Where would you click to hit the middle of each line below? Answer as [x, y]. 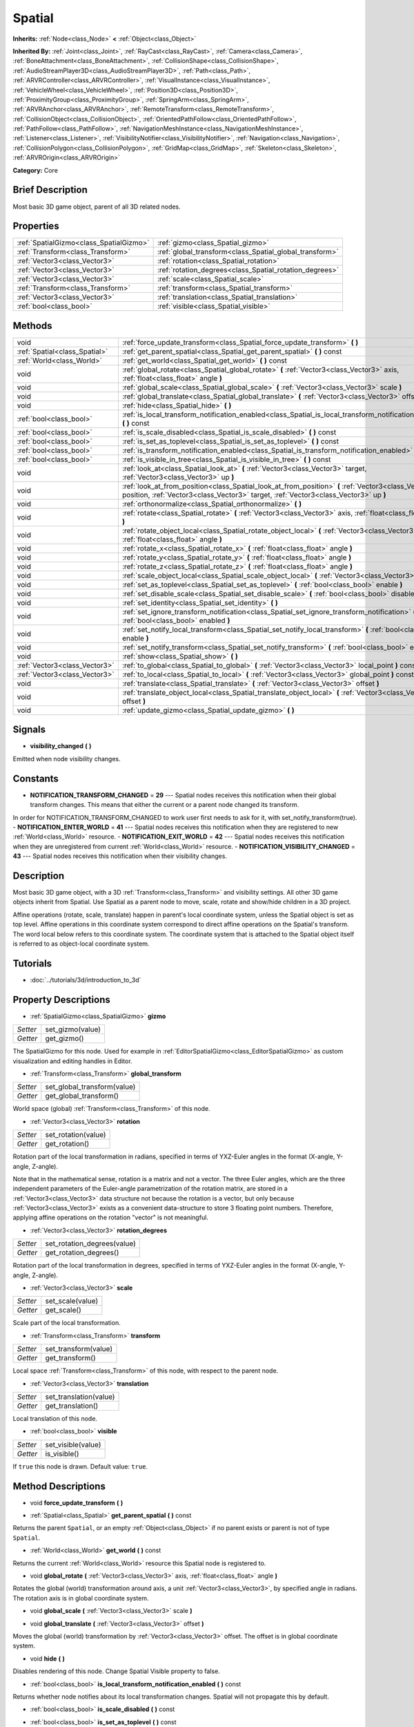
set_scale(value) [72, 1301]
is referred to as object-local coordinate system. [81, 944]
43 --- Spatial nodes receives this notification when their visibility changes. [120, 856]
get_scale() [63, 1310]
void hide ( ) [48, 1659]
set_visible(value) [73, 1444]
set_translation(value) [80, 1397]
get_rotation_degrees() [82, 1252]
